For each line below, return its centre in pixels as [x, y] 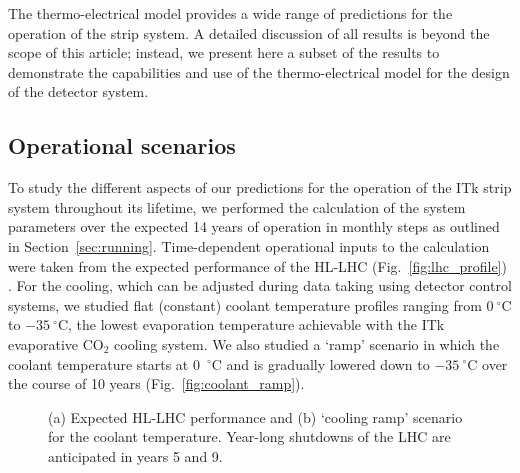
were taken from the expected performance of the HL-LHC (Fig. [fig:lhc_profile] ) [257, 265]
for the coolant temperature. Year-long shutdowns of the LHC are [249, 436]
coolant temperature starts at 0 [104, 363]
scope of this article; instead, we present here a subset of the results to [224, 52]
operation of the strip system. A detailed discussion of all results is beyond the [249, 32]
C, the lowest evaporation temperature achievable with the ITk [251, 324]
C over [487, 363]
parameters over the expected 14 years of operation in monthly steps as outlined [254, 226]
